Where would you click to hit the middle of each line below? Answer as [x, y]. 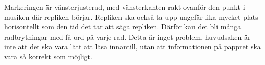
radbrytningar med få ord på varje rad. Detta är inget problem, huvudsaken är [127, 36]
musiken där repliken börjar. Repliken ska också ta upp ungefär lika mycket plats [131, 17]
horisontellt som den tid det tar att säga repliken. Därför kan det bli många [123, 27]
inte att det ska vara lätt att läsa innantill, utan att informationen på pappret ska [132, 46]
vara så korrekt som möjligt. [48, 56]
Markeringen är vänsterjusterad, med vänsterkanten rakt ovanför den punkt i [125, 7]
